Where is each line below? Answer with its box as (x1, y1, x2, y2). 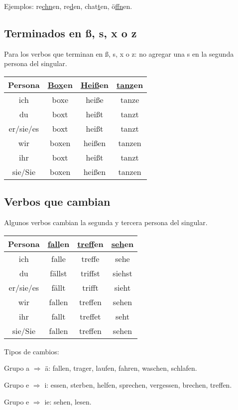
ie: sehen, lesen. (44, 396, 92, 407)
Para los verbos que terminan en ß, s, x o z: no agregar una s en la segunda (4, 48, 234, 59)
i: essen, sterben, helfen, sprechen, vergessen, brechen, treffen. (44, 379, 232, 390)
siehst (113, 267, 132, 279)
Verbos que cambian (4, 194, 111, 209)
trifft (82, 281, 99, 293)
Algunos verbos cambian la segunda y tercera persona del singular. (4, 217, 208, 228)
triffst (81, 267, 100, 279)
